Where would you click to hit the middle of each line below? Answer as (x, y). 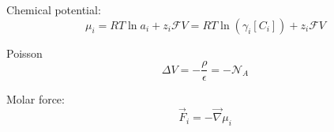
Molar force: (36, 99)
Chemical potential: (54, 9)
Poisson (24, 53)
